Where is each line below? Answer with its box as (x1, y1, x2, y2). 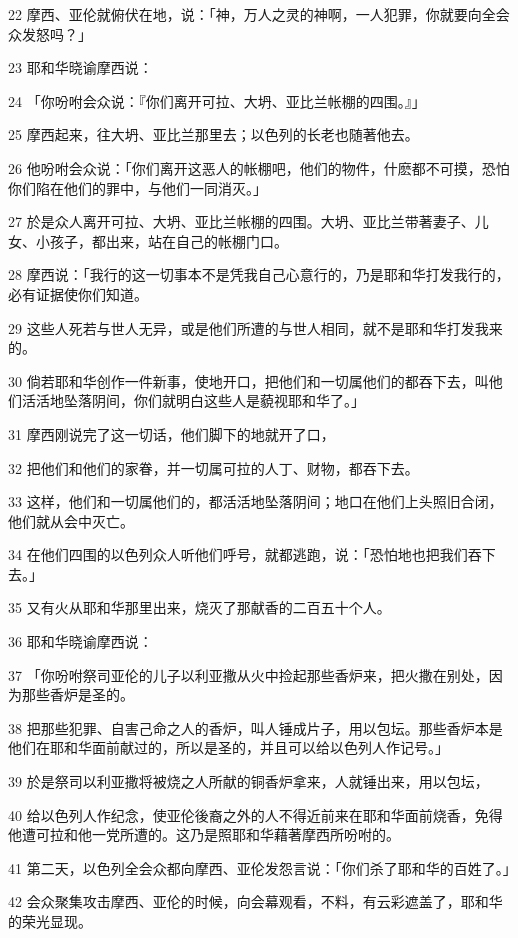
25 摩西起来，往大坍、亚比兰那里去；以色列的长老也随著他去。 (8, 124, 419, 145)
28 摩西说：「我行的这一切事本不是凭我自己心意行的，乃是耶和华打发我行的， (8, 264, 510, 285)
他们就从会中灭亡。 (8, 510, 134, 531)
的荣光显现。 (8, 911, 92, 931)
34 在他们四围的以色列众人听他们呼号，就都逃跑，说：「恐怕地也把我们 (8, 544, 468, 565)
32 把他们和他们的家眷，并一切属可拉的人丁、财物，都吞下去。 (8, 457, 419, 478)
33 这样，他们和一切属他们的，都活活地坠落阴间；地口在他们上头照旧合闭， (8, 491, 503, 512)
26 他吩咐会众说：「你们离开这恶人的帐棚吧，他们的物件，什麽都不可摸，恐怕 (8, 157, 510, 178)
